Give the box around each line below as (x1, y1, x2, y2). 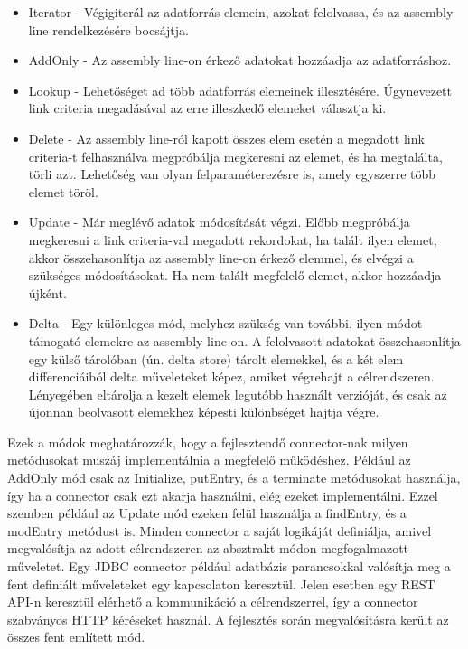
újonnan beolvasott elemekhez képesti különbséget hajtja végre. (28, 402, 379, 421)
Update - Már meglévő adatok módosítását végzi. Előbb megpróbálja (28, 212, 410, 231)
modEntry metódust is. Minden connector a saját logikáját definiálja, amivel (7, 521, 432, 540)
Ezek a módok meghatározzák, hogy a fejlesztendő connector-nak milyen (7, 432, 408, 451)
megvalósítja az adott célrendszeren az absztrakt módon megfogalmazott (7, 539, 409, 558)
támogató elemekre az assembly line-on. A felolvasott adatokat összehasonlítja (28, 331, 461, 350)
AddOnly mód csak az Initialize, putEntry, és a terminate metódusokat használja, (7, 468, 461, 487)
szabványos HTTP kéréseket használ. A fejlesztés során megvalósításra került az (7, 609, 449, 628)
